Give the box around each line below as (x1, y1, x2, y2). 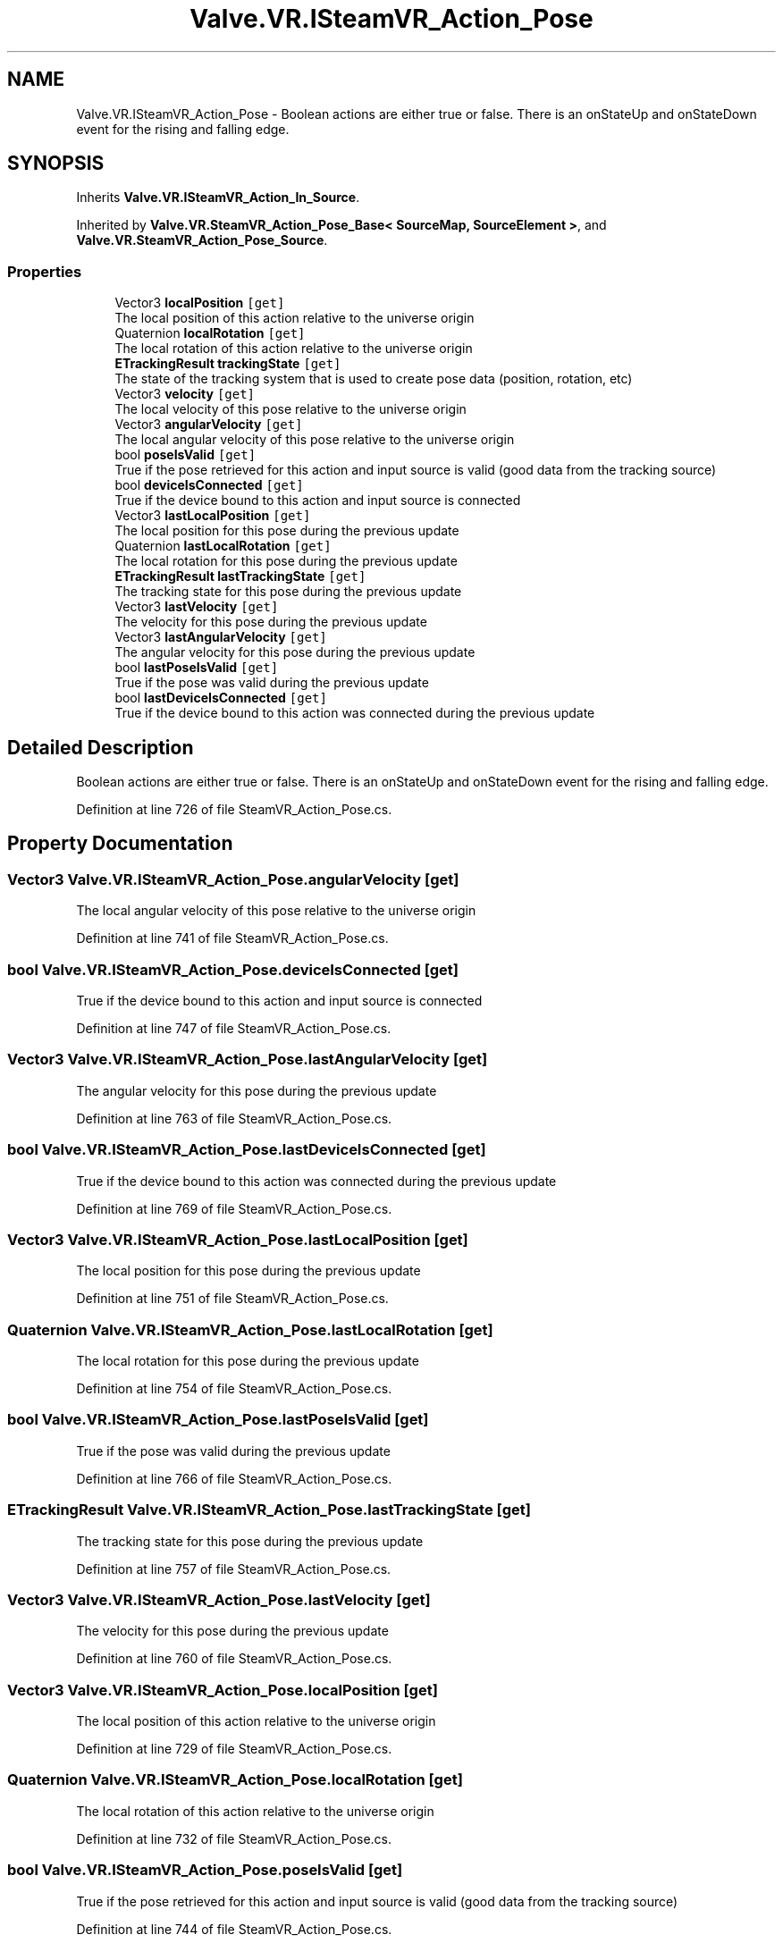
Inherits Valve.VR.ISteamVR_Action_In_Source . (76, 189, 360, 206)
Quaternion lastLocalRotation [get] (114, 538, 332, 554)
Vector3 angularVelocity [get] (114, 416, 303, 433)
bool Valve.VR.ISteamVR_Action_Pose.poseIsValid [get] (7, 1861, 403, 1880)
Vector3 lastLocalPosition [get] (114, 508, 311, 524)
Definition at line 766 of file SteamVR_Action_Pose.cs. (76, 1470, 392, 1486)
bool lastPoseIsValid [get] (114, 660, 279, 676)
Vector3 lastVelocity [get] (114, 599, 279, 615)
